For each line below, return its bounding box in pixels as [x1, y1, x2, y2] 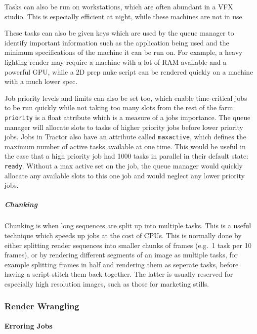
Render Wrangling [4, 299, 80, 312]
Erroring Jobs [4, 321, 53, 331]
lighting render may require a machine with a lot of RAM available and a [4, 56, 227, 67]
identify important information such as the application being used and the [4, 37, 229, 47]
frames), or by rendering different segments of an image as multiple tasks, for [4, 250, 238, 260]
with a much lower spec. [4, 76, 78, 86]
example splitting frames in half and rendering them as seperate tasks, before [4, 259, 239, 269]
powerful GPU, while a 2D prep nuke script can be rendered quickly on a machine [4, 66, 253, 77]
